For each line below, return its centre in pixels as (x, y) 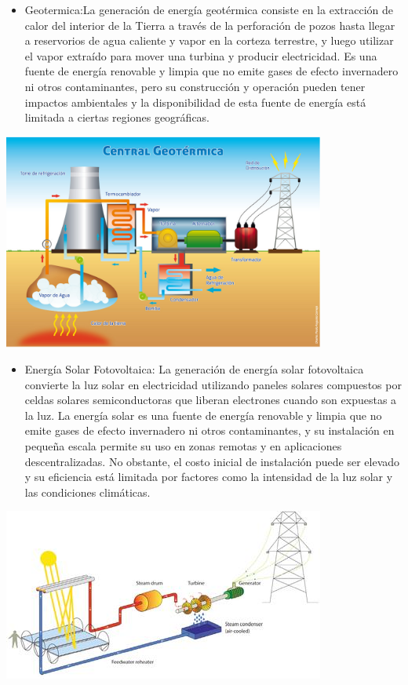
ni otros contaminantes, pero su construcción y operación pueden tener (195, 86)
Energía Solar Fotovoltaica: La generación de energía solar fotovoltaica (194, 369)
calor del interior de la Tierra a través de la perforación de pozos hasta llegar (210, 25)
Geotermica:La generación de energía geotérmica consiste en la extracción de (209, 9)
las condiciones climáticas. (87, 492)
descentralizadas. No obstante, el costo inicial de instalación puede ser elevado (212, 461)
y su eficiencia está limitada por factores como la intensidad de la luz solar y (209, 477)
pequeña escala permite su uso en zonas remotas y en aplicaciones (183, 446)
